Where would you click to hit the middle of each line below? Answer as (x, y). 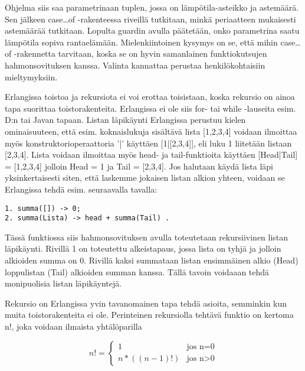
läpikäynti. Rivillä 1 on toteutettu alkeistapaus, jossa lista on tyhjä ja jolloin (143, 248)
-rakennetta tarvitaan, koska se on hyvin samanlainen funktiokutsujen (140, 53)
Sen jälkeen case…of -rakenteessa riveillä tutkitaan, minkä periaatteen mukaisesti (150, 19)
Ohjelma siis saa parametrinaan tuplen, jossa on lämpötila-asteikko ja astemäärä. (152, 7)
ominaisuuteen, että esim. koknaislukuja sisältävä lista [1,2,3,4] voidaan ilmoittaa (151, 131)
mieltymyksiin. (31, 77)
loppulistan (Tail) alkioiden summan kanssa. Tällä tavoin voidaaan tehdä (137, 271)
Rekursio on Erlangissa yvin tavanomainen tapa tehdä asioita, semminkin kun (146, 303)
